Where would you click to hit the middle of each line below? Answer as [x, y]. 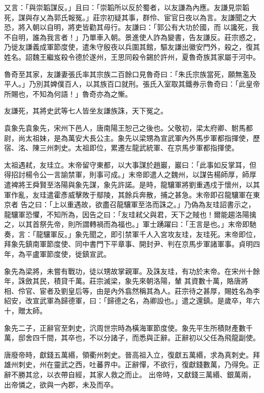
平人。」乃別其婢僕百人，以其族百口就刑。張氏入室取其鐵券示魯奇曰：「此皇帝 [132, 84]
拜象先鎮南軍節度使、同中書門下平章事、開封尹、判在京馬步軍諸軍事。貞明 [128, 244]
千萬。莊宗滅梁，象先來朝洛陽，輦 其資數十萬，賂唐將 [158, 281]
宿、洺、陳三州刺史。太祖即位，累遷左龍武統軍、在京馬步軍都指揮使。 [121, 148]
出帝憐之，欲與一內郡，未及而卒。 [61, 384]
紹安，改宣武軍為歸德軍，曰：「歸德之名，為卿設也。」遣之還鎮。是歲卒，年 [128, 301]
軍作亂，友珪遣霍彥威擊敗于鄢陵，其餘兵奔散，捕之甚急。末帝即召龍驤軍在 [128, 194]
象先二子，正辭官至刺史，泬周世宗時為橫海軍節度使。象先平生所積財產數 [125, 327]
